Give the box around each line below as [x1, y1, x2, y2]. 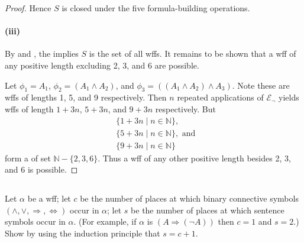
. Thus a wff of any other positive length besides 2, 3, [98, 151, 291, 164]
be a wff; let [27, 192, 71, 205]
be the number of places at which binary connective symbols [80, 192, 299, 205]
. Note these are [232, 79, 290, 91]
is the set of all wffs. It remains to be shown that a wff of [89, 47, 296, 60]
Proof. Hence [5, 2, 51, 14]
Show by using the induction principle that [5, 227, 160, 239]
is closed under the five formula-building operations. [62, 2, 250, 14]
